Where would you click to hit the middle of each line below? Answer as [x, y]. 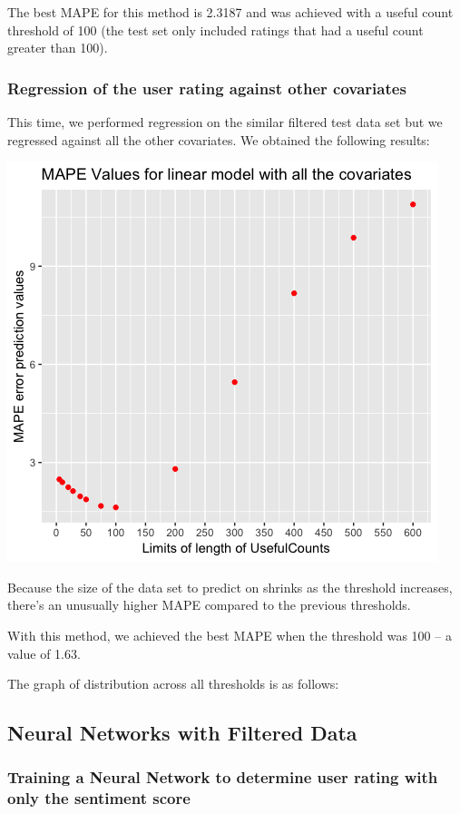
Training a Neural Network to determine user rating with [223, 777]
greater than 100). [58, 48]
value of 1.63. [44, 653]
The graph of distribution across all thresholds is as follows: [173, 684]
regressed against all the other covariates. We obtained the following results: [219, 139]
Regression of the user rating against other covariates [207, 88]
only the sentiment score [99, 798]
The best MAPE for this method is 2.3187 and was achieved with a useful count [230, 12]
